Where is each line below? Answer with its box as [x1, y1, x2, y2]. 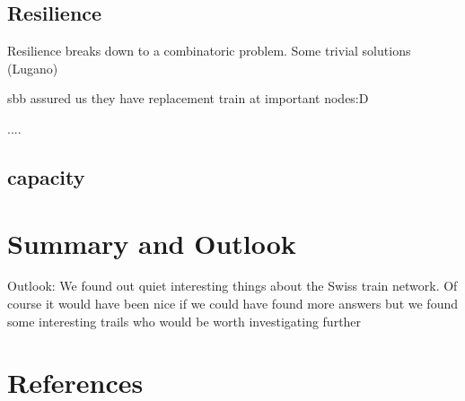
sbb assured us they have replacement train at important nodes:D [7, 89, 369, 108]
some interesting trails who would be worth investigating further [7, 311, 362, 330]
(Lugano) [7, 58, 58, 77]
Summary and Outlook [7, 224, 296, 261]
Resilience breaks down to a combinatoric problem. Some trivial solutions [7, 41, 411, 60]
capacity [7, 162, 85, 190]
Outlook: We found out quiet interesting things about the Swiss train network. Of [7, 276, 458, 295]
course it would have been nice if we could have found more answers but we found [7, 294, 458, 313]
